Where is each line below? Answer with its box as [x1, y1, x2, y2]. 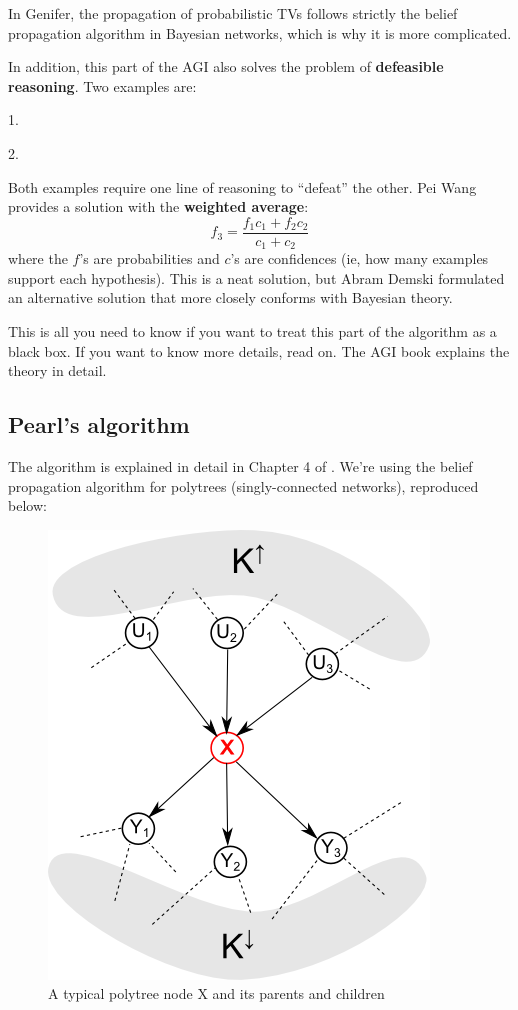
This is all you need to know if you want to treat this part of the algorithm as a [8, 321, 497, 342]
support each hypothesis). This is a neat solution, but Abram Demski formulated [8, 267, 505, 288]
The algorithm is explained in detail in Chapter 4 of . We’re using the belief [8, 456, 473, 477]
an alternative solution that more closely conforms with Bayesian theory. [8, 287, 453, 308]
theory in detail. [8, 360, 107, 381]
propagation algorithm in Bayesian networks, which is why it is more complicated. [8, 22, 512, 43]
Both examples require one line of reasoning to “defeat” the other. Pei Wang [8, 176, 477, 197]
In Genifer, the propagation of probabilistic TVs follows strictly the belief [8, 3, 458, 23]
